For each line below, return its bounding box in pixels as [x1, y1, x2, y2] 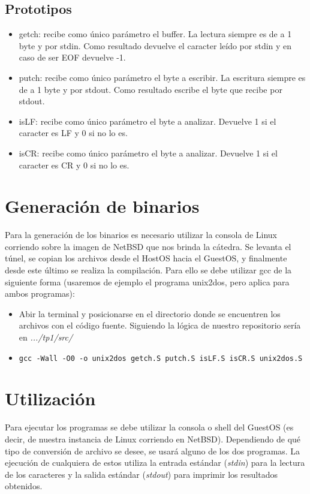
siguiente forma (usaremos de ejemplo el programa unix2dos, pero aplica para [5, 275, 290, 288]
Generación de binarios [5, 194, 200, 218]
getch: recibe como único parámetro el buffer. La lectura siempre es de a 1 [19, 28, 292, 40]
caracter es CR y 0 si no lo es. [19, 158, 130, 171]
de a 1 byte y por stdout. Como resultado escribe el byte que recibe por [19, 83, 282, 95]
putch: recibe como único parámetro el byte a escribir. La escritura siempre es [19, 71, 306, 83]
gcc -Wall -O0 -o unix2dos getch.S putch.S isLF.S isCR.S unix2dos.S [19, 354, 303, 363]
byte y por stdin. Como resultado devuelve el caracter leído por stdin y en [19, 39, 292, 52]
